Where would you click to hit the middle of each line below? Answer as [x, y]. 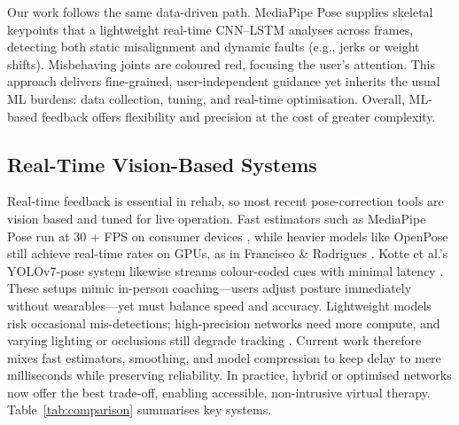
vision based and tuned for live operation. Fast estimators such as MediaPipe [217, 218]
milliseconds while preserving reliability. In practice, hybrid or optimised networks [229, 375]
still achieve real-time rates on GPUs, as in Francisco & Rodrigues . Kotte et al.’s [228, 253]
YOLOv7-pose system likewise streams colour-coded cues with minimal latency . [226, 270]
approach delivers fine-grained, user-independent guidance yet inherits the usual [224, 81]
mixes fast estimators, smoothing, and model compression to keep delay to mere [224, 357]
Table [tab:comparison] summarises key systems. [140, 409]
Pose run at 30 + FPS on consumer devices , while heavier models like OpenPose [228, 236]
